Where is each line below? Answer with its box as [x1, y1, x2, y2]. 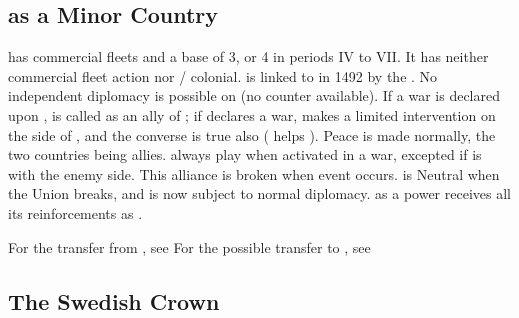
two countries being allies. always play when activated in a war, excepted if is [8, 144, 482, 165]
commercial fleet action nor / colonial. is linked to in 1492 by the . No [8, 65, 438, 86]
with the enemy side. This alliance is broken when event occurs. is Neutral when [8, 163, 500, 184]
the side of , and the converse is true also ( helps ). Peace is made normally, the [8, 124, 496, 145]
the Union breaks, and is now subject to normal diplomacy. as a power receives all [8, 183, 511, 204]
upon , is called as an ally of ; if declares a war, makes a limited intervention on [8, 104, 496, 125]
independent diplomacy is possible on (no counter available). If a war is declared [8, 85, 500, 106]
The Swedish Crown [8, 285, 220, 316]
